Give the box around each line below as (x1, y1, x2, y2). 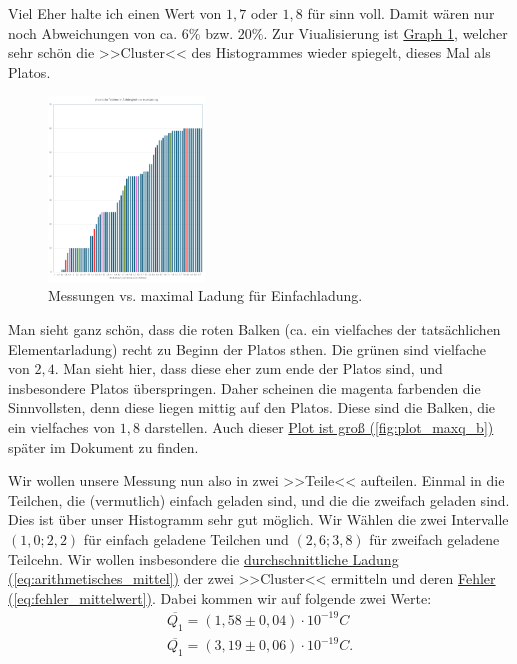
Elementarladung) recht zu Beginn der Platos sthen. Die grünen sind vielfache (8, 338, 486, 359)
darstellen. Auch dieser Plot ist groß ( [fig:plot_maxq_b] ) (144, 417, 494, 438)
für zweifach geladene (369, 528, 500, 549)
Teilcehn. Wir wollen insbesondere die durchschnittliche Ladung (8, 548, 399, 569)
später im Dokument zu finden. (8, 436, 199, 457)
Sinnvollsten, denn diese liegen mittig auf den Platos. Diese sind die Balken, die (8, 397, 496, 418)
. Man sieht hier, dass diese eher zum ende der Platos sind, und (54, 358, 443, 379)
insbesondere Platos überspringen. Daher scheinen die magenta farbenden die (8, 377, 481, 398)
